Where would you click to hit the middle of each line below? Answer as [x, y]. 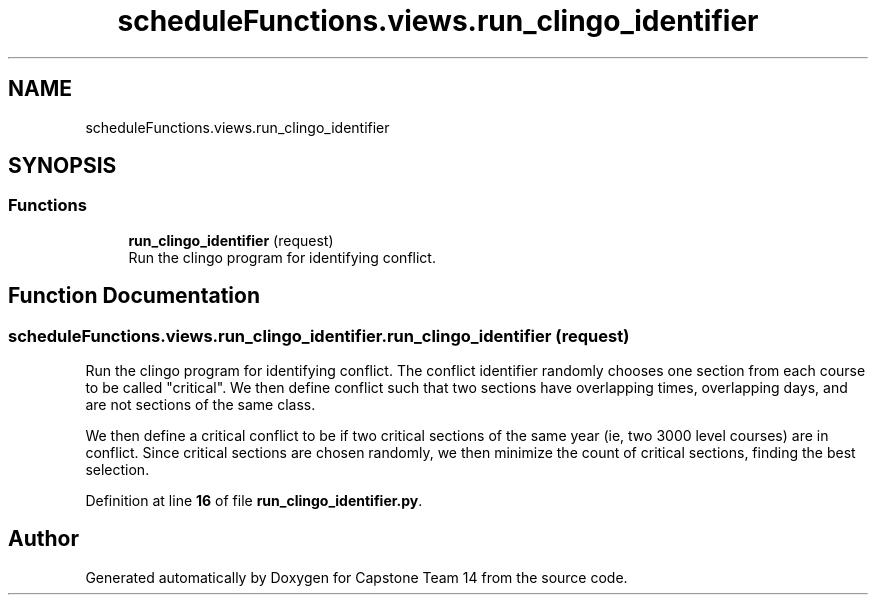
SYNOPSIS [62, 166]
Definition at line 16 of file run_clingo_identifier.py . [254, 501]
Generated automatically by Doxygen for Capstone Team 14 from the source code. [356, 577]
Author [43, 539]
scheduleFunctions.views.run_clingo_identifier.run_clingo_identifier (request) [319, 335]
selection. [117, 470]
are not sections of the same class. [200, 405]
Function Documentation [134, 296]
